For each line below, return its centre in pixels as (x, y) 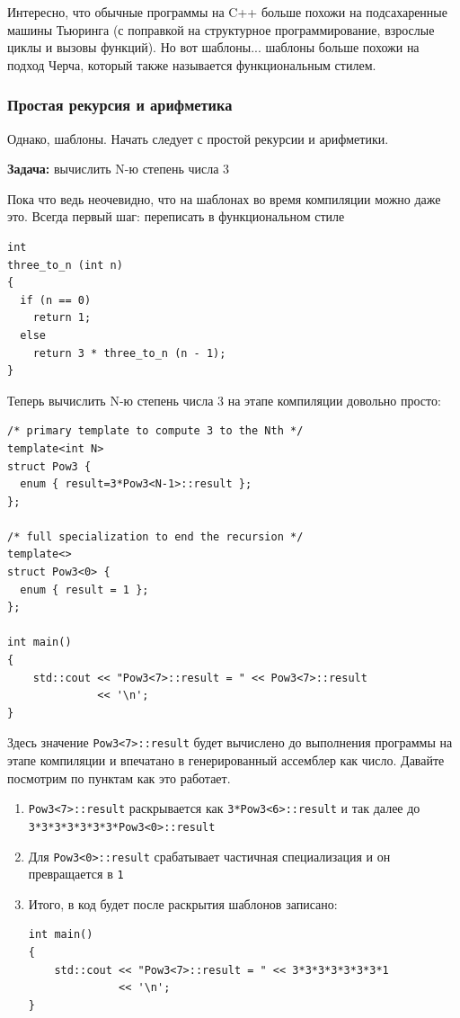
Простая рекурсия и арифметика (120, 105)
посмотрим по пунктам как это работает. (119, 777)
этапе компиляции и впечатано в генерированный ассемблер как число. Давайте (226, 760)
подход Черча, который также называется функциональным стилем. (192, 64)
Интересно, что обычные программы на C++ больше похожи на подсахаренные (227, 12)
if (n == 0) (56, 300)
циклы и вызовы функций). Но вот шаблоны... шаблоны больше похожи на (213, 47)
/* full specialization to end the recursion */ (155, 536)
